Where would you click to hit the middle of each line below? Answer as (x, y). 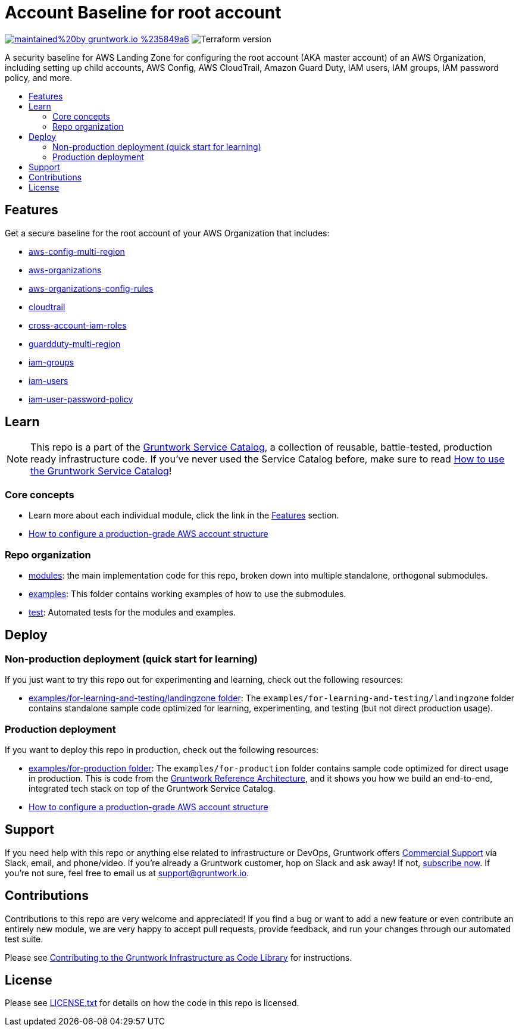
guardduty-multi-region (75, 343)
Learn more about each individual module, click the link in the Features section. (184, 515)
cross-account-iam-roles (78, 325)
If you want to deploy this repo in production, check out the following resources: (162, 749)
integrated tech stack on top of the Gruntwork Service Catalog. (152, 788)
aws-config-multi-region (77, 251)
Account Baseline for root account (143, 13)
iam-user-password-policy (81, 399)
